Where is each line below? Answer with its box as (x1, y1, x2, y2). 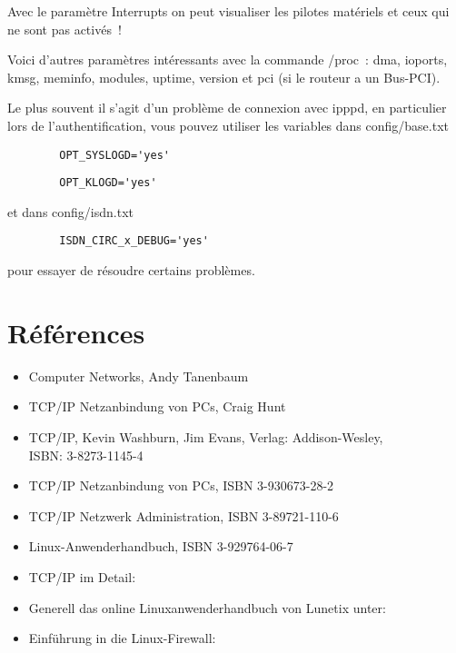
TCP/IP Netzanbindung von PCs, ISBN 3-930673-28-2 (28, 476, 334, 495)
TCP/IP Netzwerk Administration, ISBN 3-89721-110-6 (28, 506, 339, 525)
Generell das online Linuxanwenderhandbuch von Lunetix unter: (28, 598, 386, 617)
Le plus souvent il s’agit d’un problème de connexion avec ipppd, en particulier (7, 98, 447, 117)
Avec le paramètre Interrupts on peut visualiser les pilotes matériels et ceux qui (7, 2, 450, 20)
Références (7, 313, 145, 351)
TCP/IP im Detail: (28, 568, 136, 586)
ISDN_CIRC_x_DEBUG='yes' (59, 234, 209, 248)
